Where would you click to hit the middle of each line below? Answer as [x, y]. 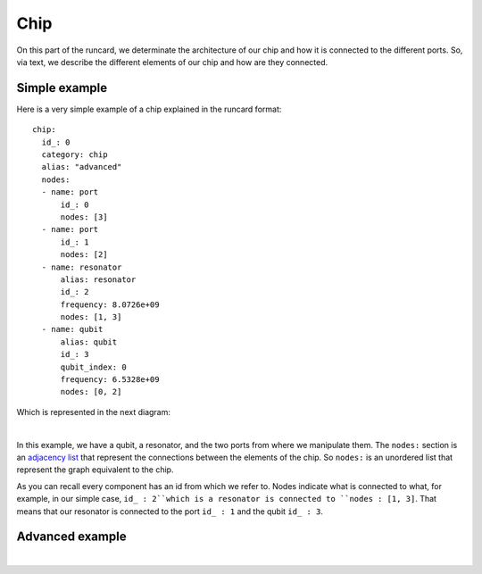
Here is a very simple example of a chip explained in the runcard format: [149, 109]
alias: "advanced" [82, 167]
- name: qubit [72, 329]
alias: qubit [89, 342]
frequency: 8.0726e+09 [110, 304]
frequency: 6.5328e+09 [110, 380]
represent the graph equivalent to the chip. [95, 470]
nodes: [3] [84, 217]
